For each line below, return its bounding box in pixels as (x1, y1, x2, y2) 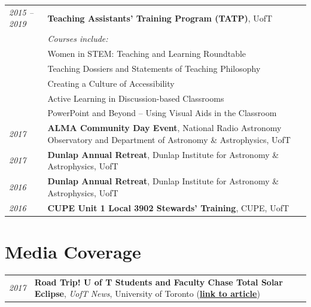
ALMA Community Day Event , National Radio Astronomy (47, 121, 282, 134)
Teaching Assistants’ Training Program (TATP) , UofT (47, 11, 273, 24)
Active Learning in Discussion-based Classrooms (47, 92, 224, 104)
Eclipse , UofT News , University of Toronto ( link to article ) (34, 287, 260, 300)
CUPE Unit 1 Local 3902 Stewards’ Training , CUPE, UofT (47, 201, 289, 214)
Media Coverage (5, 239, 141, 263)
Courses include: (47, 32, 108, 45)
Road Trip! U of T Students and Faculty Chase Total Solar (34, 275, 283, 288)
